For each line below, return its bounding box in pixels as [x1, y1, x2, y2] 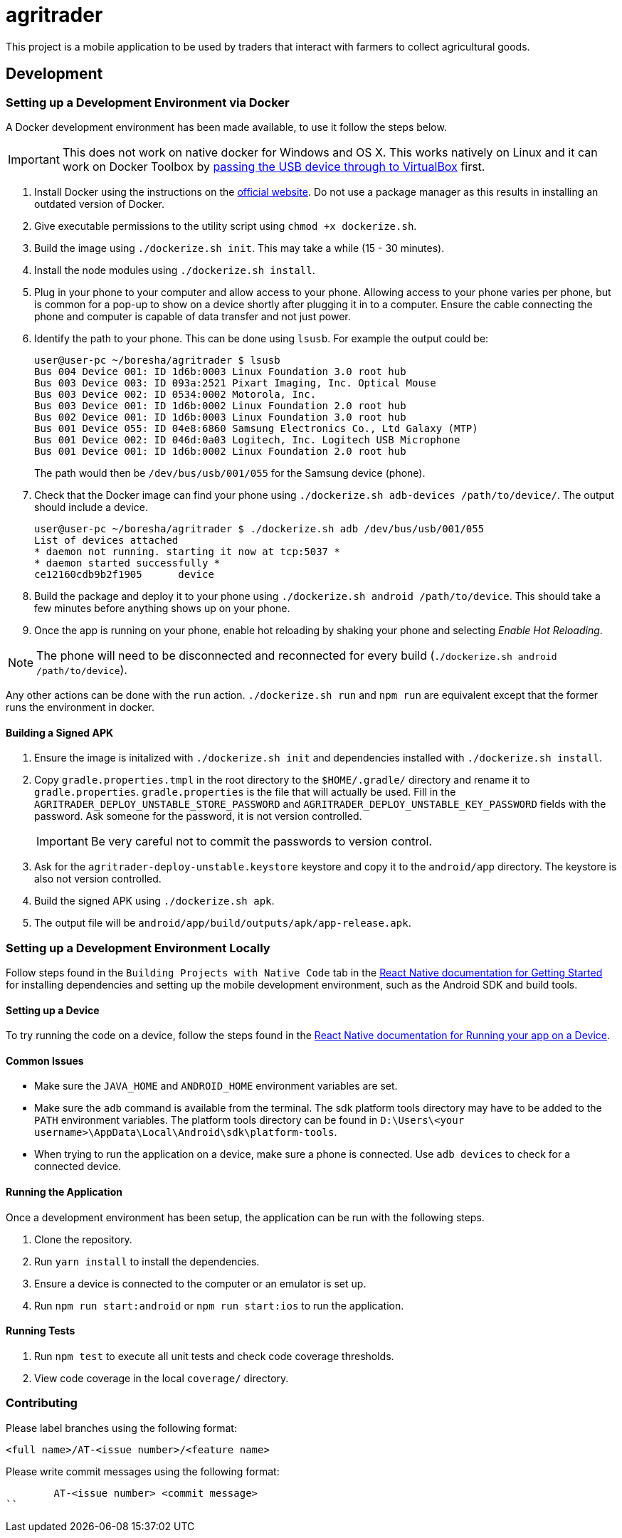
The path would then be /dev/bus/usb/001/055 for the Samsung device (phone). [34, 466, 426, 479]
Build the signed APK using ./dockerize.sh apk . [34, 895, 275, 907]
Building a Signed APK [6, 726, 114, 739]
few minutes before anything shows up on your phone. [34, 601, 290, 614]
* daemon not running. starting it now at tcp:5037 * [34, 545, 340, 557]
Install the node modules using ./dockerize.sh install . [34, 263, 315, 276]
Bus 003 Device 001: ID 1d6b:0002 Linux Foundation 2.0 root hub [34, 399, 406, 411]
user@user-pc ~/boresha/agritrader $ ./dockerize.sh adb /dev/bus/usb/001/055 [34, 522, 485, 534]
